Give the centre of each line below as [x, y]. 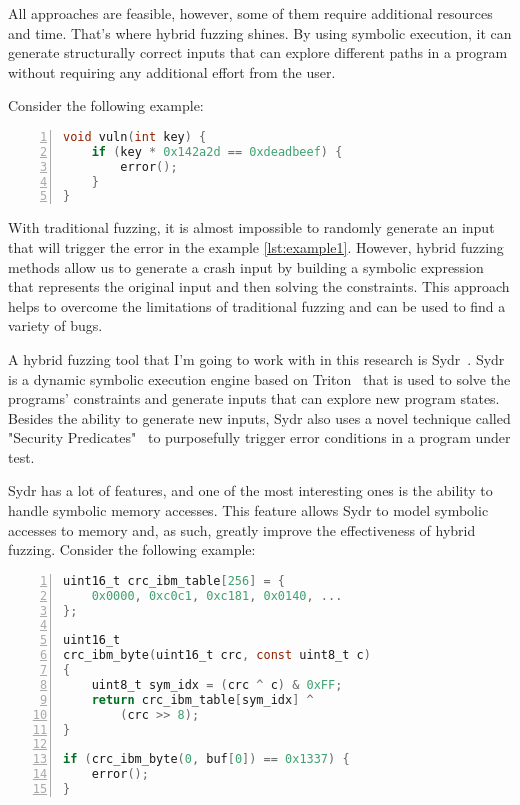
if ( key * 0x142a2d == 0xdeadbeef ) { [217, 151]
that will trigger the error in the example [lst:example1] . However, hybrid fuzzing [256, 246]
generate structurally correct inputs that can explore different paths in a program [258, 52]
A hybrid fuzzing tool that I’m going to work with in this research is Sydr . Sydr [256, 358]
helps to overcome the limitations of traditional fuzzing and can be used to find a [257, 305]
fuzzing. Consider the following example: [132, 549]
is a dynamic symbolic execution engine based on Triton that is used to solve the [259, 378]
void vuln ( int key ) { [135, 136]
